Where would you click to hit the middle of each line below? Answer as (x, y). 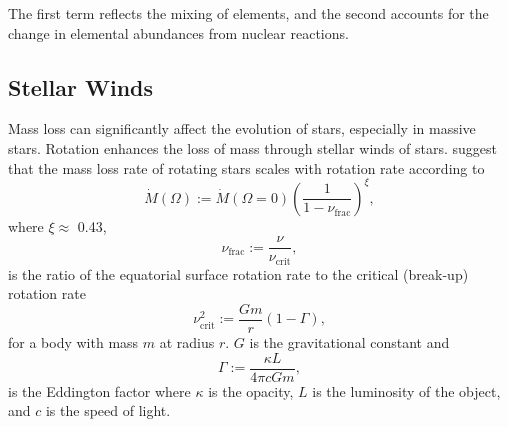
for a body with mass (73, 342)
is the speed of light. (108, 410)
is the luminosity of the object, (406, 390)
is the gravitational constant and (349, 342)
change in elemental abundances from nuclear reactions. (178, 32)
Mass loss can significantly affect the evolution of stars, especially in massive (242, 128)
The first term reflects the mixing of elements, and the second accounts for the (248, 13)
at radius (187, 342)
